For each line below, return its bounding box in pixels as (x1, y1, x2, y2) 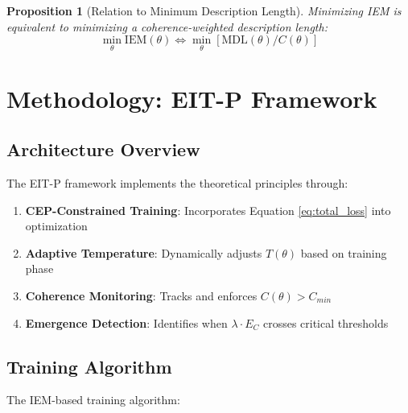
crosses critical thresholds (262, 314, 389, 331)
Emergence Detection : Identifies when (25, 314, 228, 331)
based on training (300, 244, 387, 261)
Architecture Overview (6, 137, 200, 162)
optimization (25, 217, 88, 234)
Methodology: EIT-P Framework (6, 81, 377, 114)
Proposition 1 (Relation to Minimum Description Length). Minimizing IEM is (6, 2, 402, 19)
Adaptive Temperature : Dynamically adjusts (25, 244, 262, 261)
